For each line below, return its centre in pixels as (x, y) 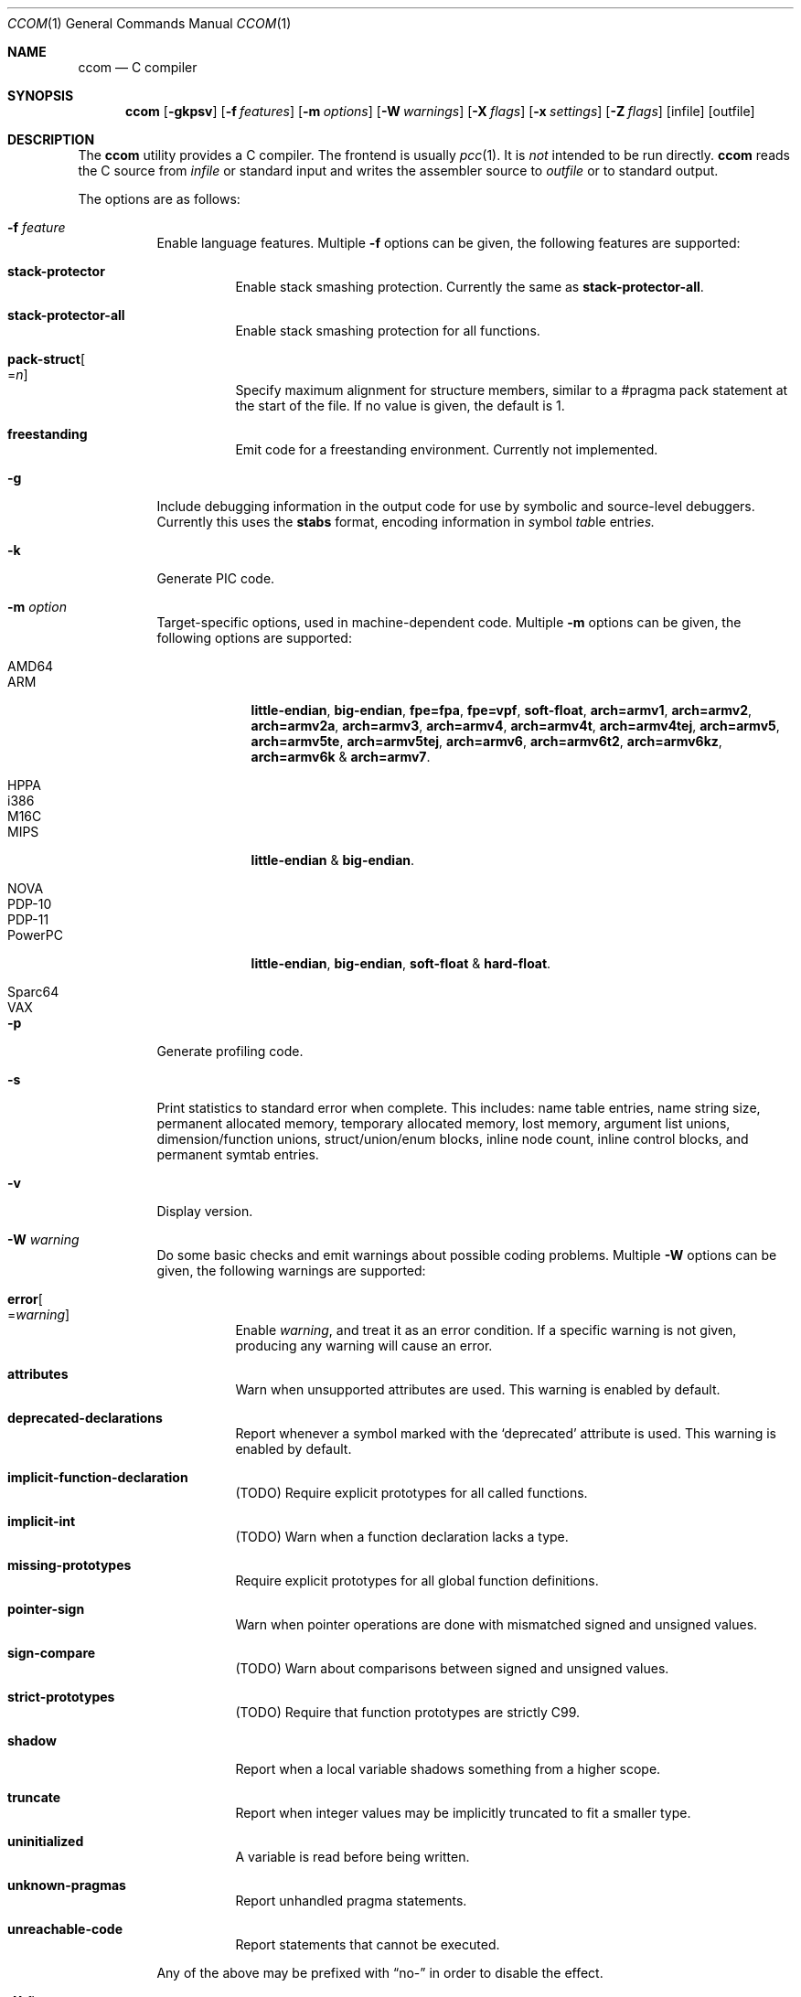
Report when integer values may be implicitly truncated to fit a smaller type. (463, 1813)
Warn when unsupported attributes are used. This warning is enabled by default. (478, 1389)
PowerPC (36, 935)
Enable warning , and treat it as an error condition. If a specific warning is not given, (486, 1330)
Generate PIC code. (216, 578)
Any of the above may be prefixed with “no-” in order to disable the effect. (380, 1973)
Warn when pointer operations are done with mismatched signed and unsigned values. (497, 1624)
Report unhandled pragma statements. (351, 1901)
